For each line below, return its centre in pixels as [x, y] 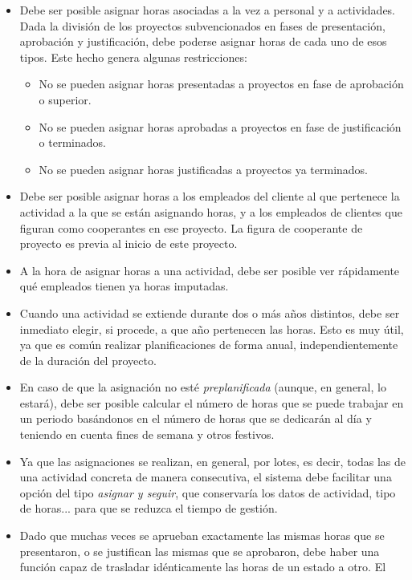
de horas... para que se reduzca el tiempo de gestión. [149, 508]
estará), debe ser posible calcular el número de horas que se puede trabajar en [212, 402]
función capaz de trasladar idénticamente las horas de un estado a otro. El [203, 567]
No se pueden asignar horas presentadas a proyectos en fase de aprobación [221, 84]
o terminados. [72, 142]
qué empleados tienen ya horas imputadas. [124, 286]
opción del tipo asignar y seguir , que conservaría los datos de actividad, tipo [208, 492]
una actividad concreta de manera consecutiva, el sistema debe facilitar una [206, 477]
